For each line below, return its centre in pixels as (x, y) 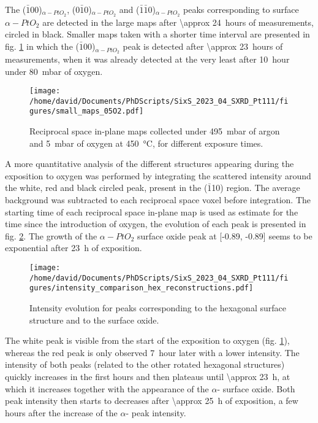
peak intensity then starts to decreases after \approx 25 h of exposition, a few (152, 401)
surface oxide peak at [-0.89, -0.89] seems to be (225, 235)
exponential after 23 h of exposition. (74, 248)
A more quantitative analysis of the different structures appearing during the (150, 164)
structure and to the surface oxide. (94, 320)
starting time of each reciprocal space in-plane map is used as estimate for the (152, 211)
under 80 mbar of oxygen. (54, 71)
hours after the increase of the (61, 412)
